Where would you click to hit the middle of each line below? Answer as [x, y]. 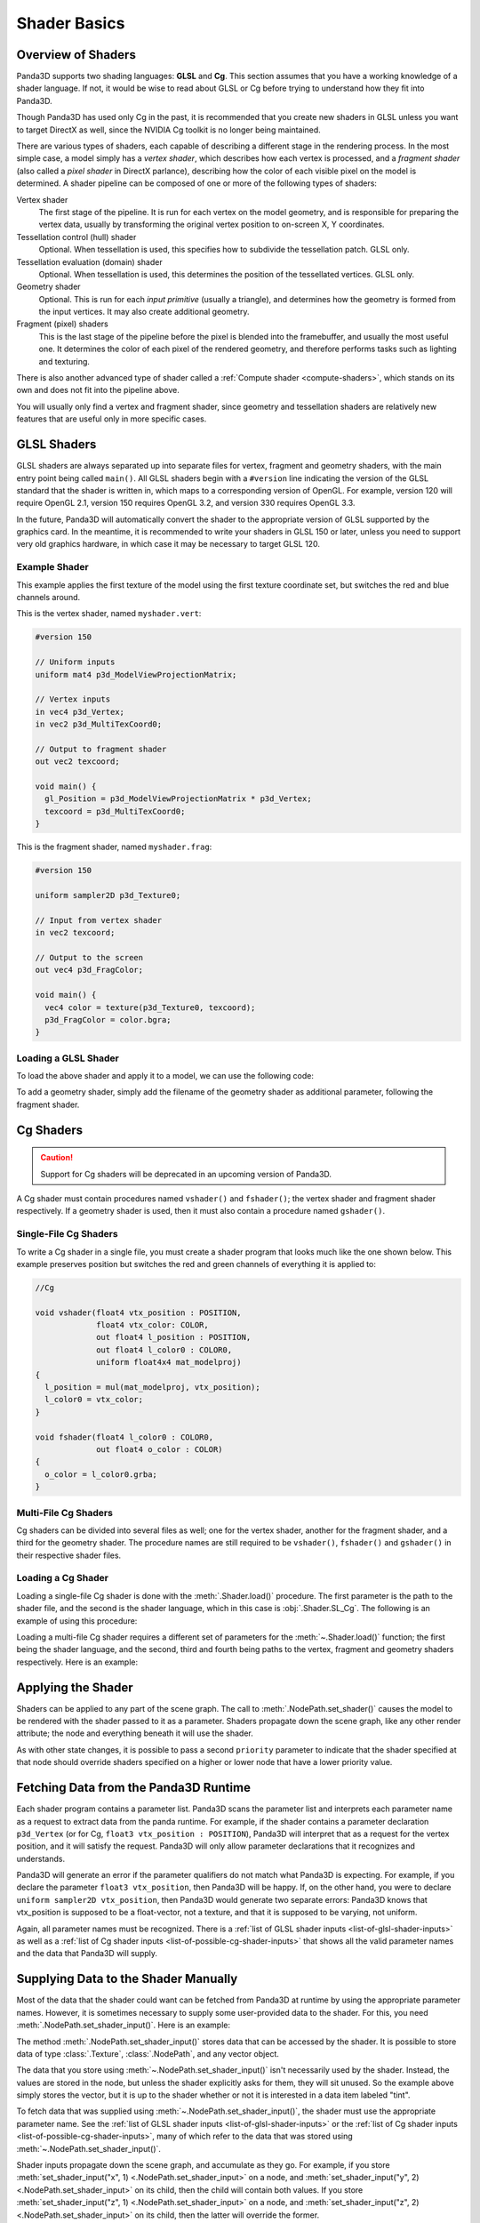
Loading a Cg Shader [62, 1578]
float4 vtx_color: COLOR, [152, 1325]
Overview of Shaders [76, 55]
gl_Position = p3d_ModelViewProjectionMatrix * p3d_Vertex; [178, 799]
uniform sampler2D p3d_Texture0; [108, 895]
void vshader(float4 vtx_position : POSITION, [138, 1312]
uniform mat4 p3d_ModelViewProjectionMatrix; [136, 674]
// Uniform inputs [75, 662]
